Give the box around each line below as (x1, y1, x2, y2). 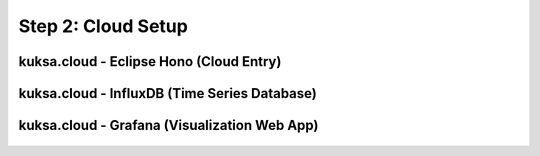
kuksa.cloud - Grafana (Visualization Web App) (18, 117, 319, 134)
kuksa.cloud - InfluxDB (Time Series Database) (18, 85, 317, 102)
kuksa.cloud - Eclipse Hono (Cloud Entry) (18, 53, 282, 70)
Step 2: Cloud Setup (18, 15, 189, 37)
